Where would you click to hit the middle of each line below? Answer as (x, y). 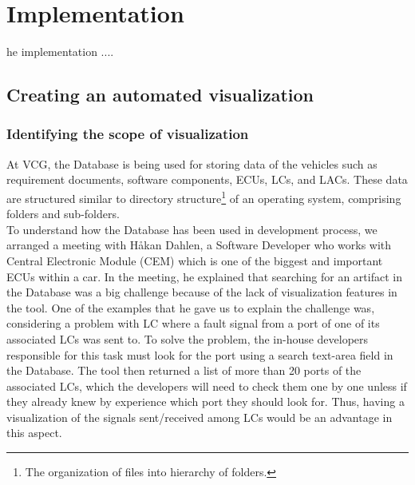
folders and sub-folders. (63, 214)
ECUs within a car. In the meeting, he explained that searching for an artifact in (204, 276)
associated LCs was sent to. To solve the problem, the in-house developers (188, 338)
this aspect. (34, 433)
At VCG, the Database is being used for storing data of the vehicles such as (192, 163)
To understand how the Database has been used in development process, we (192, 229)
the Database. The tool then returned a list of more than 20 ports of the (184, 370)
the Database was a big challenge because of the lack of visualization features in (202, 292)
